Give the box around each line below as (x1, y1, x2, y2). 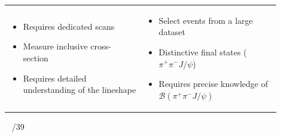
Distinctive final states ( (158, 45, 247, 58)
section (23, 51, 48, 64)
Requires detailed (23, 71, 87, 84)
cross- (90, 40, 111, 52)
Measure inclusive (23, 40, 88, 52)
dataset (158, 26, 186, 38)
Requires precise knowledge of (158, 77, 268, 90)
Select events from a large (158, 14, 253, 26)
